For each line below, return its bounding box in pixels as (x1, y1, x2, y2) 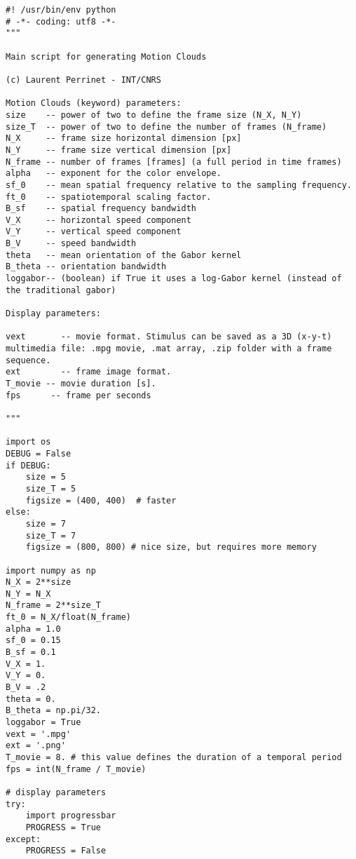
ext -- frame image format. (6, 367, 172, 377)
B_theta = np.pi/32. (6, 705, 102, 716)
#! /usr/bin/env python (6, 5, 116, 15)
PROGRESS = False (25, 846, 107, 856)
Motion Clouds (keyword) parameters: (6, 98, 182, 109)
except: (6, 834, 41, 844)
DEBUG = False (6, 448, 71, 459)
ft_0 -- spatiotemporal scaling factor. (6, 191, 212, 202)
